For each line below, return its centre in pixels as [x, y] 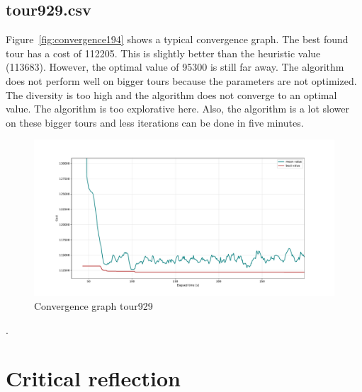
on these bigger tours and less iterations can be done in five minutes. [155, 122]
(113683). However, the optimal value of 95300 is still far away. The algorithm [175, 67]
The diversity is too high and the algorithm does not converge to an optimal [171, 94]
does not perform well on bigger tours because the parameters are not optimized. [181, 80]
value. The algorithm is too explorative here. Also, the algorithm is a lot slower [178, 109]
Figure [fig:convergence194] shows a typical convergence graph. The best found [177, 39]
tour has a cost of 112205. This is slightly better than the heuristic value [163, 53]
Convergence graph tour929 [94, 306]
